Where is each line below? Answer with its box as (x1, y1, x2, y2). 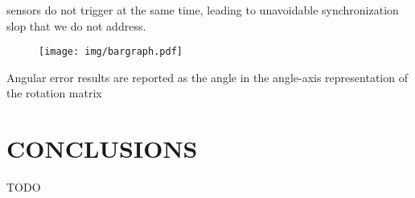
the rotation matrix (6, 85, 102, 101)
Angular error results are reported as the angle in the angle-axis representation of (6, 68, 408, 85)
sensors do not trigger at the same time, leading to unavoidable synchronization (6, 2, 399, 18)
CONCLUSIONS (6, 132, 198, 165)
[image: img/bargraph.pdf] (39, 46, 183, 58)
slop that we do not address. (6, 17, 146, 34)
